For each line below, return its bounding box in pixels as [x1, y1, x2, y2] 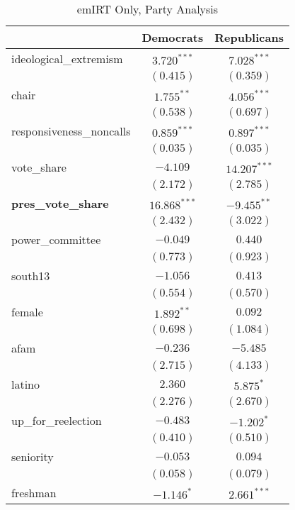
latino [11, 376, 40, 392]
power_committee [11, 231, 101, 248]
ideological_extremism [11, 50, 123, 67]
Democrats [141, 29, 204, 45]
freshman [11, 484, 57, 501]
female [11, 304, 43, 320]
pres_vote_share [11, 195, 109, 211]
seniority [11, 448, 54, 465]
